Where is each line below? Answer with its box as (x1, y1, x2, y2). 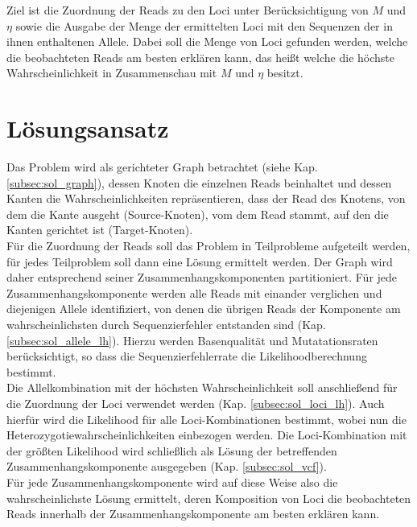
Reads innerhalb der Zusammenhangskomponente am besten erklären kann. (6, 505, 380, 522)
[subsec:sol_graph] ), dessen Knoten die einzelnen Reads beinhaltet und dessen (6, 174, 392, 191)
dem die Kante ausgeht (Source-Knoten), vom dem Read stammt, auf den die (6, 205, 389, 222)
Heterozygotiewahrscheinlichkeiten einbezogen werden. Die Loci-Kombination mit (6, 426, 407, 443)
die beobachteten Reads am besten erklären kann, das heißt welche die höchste (6, 48, 394, 65)
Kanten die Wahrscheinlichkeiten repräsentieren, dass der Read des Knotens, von (6, 190, 406, 207)
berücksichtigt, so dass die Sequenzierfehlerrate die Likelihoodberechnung (6, 348, 367, 364)
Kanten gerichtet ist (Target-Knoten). (6, 221, 193, 238)
